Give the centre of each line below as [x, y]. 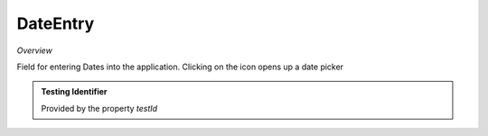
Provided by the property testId [99, 108]
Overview [35, 50]
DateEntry [56, 23]
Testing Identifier [74, 92]
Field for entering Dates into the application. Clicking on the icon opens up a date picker [180, 67]
